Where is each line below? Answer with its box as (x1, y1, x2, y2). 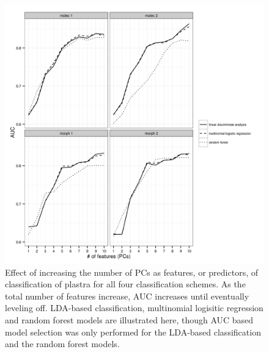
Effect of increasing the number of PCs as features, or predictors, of (5, 265, 258, 278)
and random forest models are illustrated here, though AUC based (5, 313, 254, 326)
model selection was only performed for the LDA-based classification (5, 325, 261, 338)
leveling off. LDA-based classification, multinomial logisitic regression (5, 301, 263, 314)
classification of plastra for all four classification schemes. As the (5, 278, 246, 290)
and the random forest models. (5, 337, 120, 350)
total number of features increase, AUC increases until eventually (5, 289, 249, 302)
